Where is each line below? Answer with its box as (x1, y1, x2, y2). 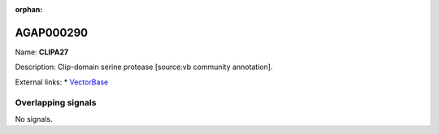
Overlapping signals (15, 97, 97, 109)
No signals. (15, 114, 53, 123)
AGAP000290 (15, 25, 89, 40)
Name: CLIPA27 (15, 47, 69, 57)
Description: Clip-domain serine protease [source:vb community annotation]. (15, 62, 273, 72)
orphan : (15, 5, 43, 14)
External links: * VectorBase (15, 77, 109, 87)
